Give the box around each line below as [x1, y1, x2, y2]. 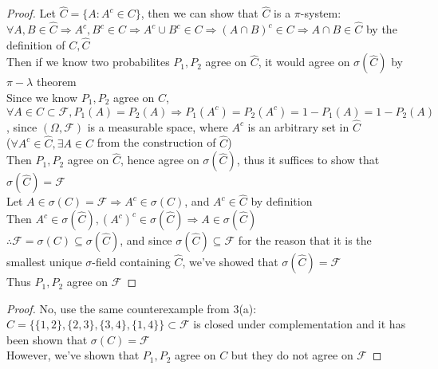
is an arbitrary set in [247, 118, 349, 135]
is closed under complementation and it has [193, 316, 406, 332]
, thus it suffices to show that [236, 151, 380, 168]
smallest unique [6, 253, 82, 270]
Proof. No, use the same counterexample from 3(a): [6, 300, 257, 316]
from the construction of [97, 134, 216, 151]
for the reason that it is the [238, 232, 372, 249]
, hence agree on [120, 151, 199, 168]
